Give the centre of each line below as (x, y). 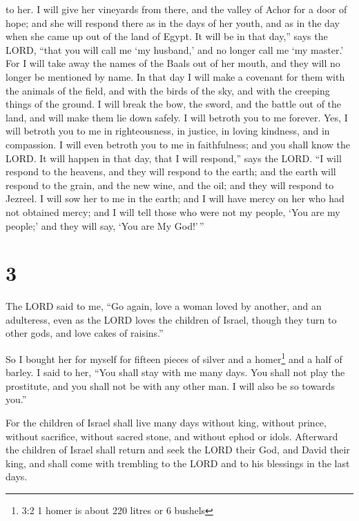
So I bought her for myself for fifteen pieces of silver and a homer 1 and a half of (174, 358)
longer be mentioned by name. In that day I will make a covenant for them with (175, 76)
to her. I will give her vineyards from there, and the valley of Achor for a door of (176, 9)
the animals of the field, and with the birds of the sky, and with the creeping (168, 90)
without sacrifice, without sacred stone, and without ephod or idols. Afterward (172, 436)
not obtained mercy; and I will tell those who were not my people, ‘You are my (173, 212)
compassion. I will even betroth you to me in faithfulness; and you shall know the (178, 144)
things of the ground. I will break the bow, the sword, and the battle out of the (174, 104)
